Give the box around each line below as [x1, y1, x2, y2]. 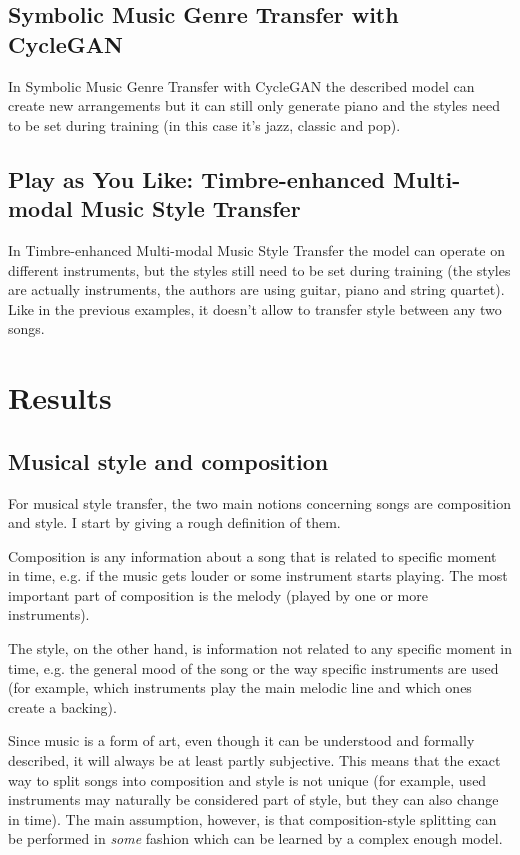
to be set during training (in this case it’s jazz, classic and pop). [8, 114, 401, 135]
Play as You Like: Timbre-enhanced [8, 163, 385, 194]
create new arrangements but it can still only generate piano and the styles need [8, 95, 500, 116]
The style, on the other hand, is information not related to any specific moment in [8, 638, 512, 659]
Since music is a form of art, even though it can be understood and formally [8, 730, 475, 751]
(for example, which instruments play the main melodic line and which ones [8, 677, 472, 698]
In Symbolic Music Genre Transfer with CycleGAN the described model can [8, 75, 475, 96]
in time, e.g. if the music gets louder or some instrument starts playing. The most [8, 565, 508, 586]
